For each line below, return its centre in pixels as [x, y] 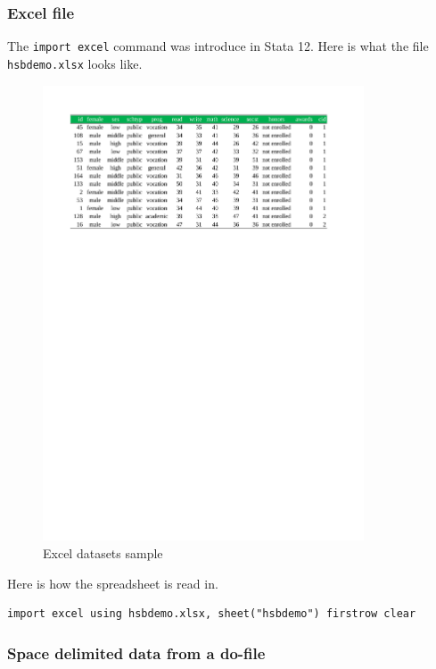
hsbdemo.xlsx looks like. [75, 63]
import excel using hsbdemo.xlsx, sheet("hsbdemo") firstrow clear [212, 614]
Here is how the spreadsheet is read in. [113, 583]
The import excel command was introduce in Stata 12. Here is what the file [218, 46]
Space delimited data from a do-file [136, 652]
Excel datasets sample [103, 553]
